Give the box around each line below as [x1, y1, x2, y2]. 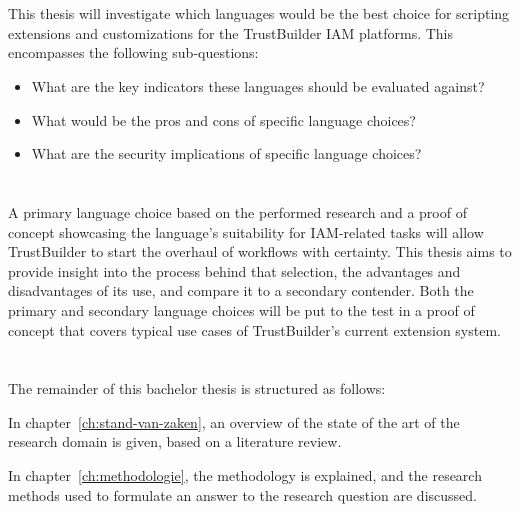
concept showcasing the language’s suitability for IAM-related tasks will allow [8, 221, 484, 242]
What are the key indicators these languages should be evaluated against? [31, 75, 485, 96]
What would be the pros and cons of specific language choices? [31, 109, 416, 130]
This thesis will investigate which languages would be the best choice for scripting [8, 3, 510, 24]
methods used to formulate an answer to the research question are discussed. [8, 484, 477, 505]
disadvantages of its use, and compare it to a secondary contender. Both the [8, 280, 474, 301]
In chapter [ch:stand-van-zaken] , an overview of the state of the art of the [8, 411, 460, 432]
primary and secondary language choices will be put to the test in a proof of [8, 299, 475, 320]
